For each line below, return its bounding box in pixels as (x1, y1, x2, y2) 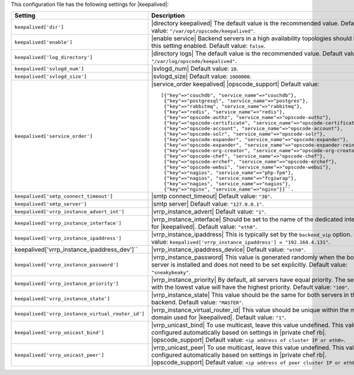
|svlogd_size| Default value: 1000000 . (151, 73, 252, 81)
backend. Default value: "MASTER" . (151, 298, 244, 307)
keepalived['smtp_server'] (14, 200, 87, 207)
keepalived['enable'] (14, 39, 73, 45)
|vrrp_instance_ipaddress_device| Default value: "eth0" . (151, 245, 306, 254)
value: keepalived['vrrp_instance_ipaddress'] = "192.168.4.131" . (151, 238, 330, 246)
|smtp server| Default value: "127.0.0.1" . (151, 200, 264, 208)
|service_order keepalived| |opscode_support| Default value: (151, 80, 320, 88)
